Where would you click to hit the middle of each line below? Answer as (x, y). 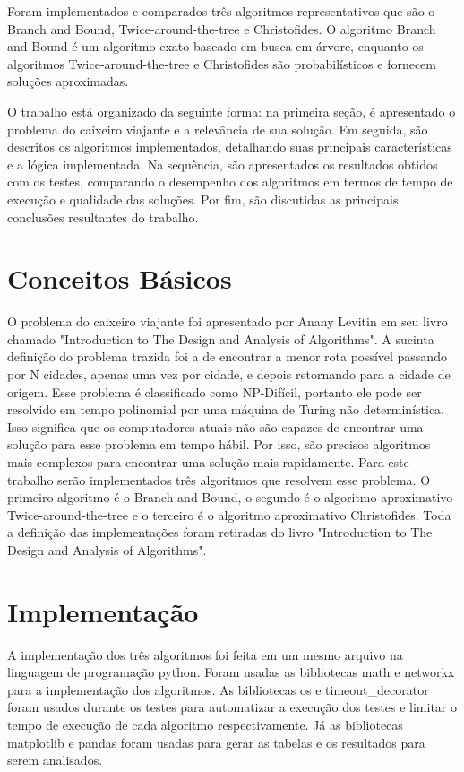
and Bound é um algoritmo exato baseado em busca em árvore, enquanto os (215, 46)
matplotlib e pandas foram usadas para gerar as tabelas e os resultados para (216, 742)
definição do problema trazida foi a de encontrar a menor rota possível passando (227, 356)
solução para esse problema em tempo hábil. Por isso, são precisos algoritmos (219, 444)
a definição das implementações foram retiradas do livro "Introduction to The (220, 532)
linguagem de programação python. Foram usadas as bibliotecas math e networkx (231, 672)
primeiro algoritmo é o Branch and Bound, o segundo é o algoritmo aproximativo (230, 497)
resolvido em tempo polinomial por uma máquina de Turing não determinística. (226, 409)
